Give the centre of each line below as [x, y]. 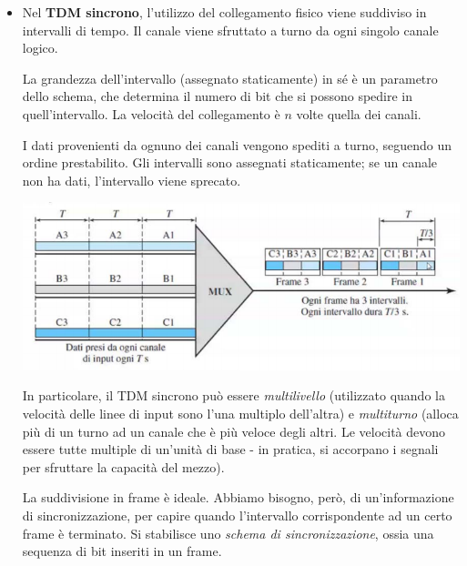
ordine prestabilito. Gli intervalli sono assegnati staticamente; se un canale [230, 162]
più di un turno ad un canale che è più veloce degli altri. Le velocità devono [234, 431]
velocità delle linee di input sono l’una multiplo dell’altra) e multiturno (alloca [240, 413]
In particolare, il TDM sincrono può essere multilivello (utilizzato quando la [233, 395]
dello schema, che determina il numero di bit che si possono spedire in [218, 96]
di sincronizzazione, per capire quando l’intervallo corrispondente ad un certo [237, 515]
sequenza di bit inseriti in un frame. [122, 551]
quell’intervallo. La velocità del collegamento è [151, 113]
